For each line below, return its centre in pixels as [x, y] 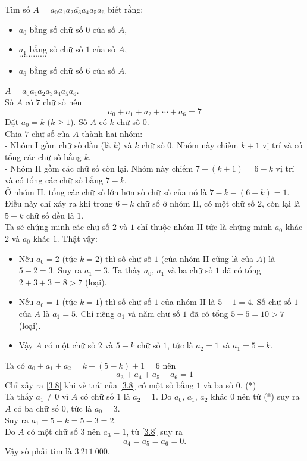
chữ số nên [62, 102]
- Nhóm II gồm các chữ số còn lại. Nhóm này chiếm [99, 168]
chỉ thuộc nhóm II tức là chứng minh [205, 227]
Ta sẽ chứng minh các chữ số [57, 227]
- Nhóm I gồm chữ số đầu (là [58, 145]
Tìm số [18, 9]
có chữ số [97, 396]
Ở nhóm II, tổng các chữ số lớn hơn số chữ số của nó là [106, 191]
